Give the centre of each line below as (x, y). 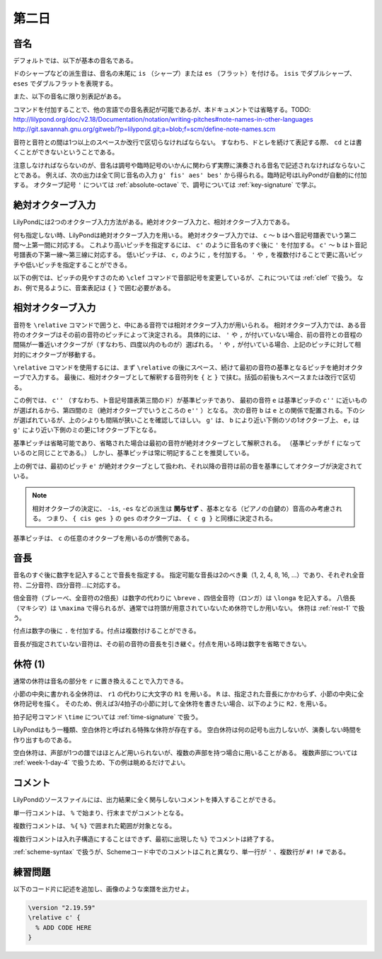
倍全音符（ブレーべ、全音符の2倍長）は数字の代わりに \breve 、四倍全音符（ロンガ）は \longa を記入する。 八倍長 (184, 598)
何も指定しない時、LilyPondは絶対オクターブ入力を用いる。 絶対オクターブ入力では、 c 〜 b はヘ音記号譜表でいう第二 (185, 235)
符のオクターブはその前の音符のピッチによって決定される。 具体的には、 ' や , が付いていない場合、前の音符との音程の (188, 334)
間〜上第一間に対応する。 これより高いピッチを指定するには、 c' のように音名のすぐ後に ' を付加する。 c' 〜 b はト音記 (190, 245)
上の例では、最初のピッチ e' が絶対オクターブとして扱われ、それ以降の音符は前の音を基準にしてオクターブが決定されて (188, 466)
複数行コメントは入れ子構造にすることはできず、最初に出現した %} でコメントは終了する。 (145, 839)
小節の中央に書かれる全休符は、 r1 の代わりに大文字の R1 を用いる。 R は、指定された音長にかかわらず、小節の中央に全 (189, 694)
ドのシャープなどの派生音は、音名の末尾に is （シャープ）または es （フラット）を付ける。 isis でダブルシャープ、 (185, 74)
